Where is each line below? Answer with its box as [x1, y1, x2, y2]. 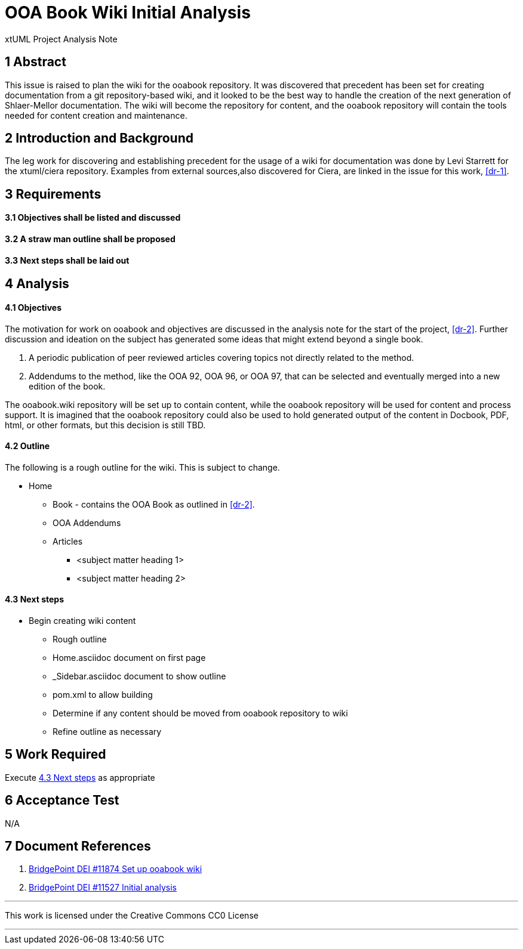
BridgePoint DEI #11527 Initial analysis [29, 882, 177, 893]
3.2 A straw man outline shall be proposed [5, 234, 176, 245]
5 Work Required [5, 747, 106, 762]
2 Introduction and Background [5, 131, 193, 146]
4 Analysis [5, 276, 69, 292]
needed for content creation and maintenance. [5, 110, 187, 120]
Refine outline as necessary [53, 726, 162, 737]
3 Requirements [5, 186, 101, 202]
